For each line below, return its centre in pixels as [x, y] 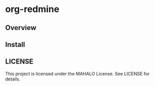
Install [15, 44]
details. [13, 79]
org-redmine [32, 9]
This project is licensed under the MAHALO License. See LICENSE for [77, 73]
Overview [21, 28]
